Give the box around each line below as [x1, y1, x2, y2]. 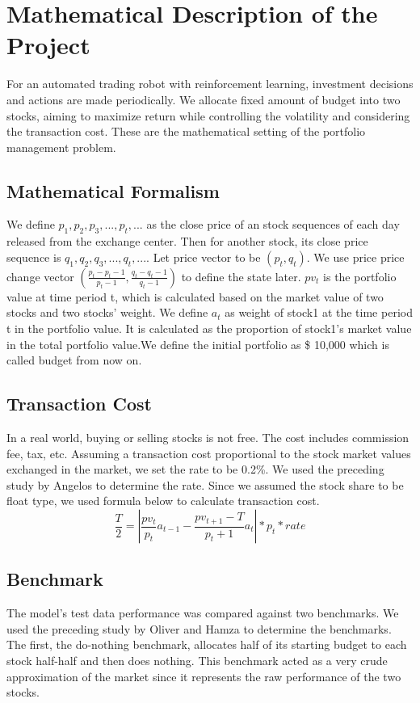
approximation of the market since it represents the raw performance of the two [6, 667, 401, 684]
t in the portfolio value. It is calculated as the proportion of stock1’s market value [6, 320, 412, 337]
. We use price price [306, 248, 405, 265]
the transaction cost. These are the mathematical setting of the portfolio [6, 123, 366, 140]
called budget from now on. [6, 351, 142, 368]
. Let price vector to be [146, 248, 261, 265]
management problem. [6, 138, 116, 155]
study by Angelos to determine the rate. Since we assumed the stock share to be [6, 476, 404, 493]
